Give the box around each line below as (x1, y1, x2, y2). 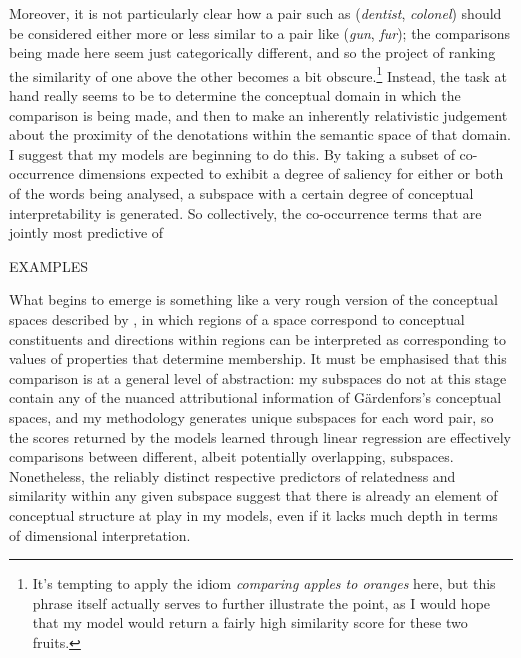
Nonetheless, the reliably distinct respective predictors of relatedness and (9, 465, 456, 486)
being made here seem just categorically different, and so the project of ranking (9, 42, 496, 63)
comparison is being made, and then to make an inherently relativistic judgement (9, 104, 508, 125)
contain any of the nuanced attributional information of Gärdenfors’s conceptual (9, 387, 502, 408)
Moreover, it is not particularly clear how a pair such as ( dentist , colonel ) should (9, 3, 502, 23)
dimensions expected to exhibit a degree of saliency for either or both (78, 163, 504, 184)
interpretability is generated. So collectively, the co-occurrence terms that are (9, 202, 482, 223)
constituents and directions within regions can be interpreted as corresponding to (9, 328, 506, 349)
